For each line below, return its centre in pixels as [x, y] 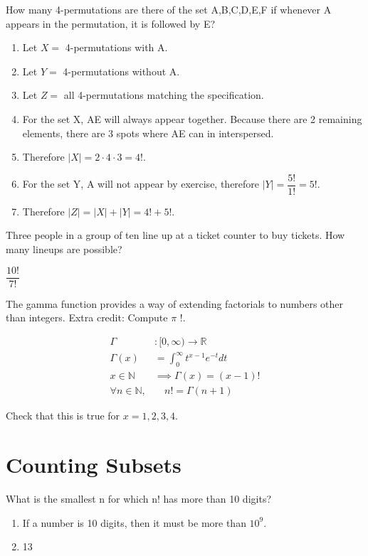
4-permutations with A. [116, 47]
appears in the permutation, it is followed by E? [111, 23]
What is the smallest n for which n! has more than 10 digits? [139, 498]
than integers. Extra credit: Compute [87, 317]
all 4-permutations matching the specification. [164, 95]
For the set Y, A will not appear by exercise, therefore [141, 184]
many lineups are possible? [64, 249]
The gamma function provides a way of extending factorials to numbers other [175, 303]
